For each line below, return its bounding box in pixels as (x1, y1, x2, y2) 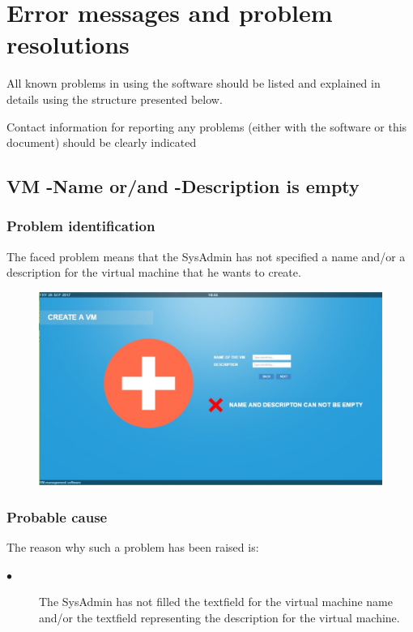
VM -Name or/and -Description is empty (6, 174, 360, 199)
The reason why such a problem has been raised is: (6, 539, 259, 556)
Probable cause (6, 506, 108, 527)
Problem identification (6, 216, 155, 236)
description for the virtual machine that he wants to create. (6, 264, 301, 281)
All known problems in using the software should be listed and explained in (6, 75, 381, 92)
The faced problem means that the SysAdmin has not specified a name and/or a (6, 247, 406, 264)
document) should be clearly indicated (6, 134, 197, 151)
